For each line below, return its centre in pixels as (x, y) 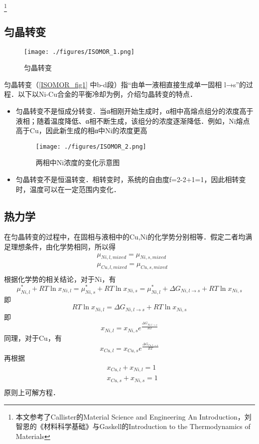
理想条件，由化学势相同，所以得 (63, 246)
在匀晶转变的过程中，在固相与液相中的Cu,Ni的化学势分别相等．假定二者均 (125, 237)
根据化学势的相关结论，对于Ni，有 (60, 279)
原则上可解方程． (32, 392)
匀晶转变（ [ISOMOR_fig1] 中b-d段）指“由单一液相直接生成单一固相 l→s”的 (125, 84)
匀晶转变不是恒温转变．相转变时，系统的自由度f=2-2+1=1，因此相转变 (131, 179)
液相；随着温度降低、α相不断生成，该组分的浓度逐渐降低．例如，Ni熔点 (133, 120)
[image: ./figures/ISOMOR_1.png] (79, 52)
